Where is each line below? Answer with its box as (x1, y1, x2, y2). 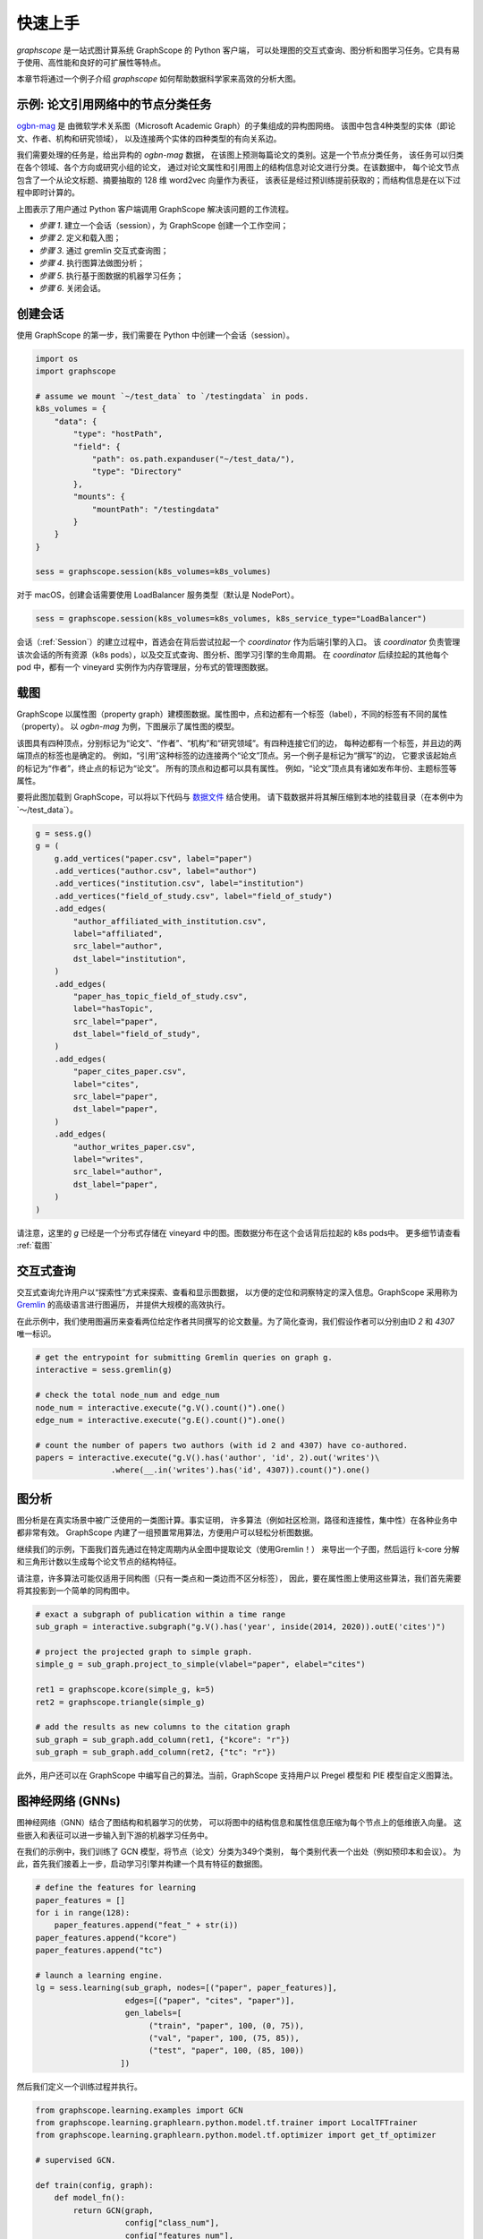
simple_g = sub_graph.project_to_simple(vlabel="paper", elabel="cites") (35, 1660, 366, 1669)
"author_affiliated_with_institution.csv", (72, 916, 267, 926)
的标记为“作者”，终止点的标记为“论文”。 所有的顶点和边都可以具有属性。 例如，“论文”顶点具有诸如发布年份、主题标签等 (16, 762, 457, 774)
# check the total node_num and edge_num (35, 1390, 220, 1401)
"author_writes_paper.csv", (72, 1142, 197, 1152)
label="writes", (72, 1154, 145, 1164)
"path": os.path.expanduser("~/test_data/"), (91, 453, 295, 464)
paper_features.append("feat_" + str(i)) (54, 1920, 239, 1930)
